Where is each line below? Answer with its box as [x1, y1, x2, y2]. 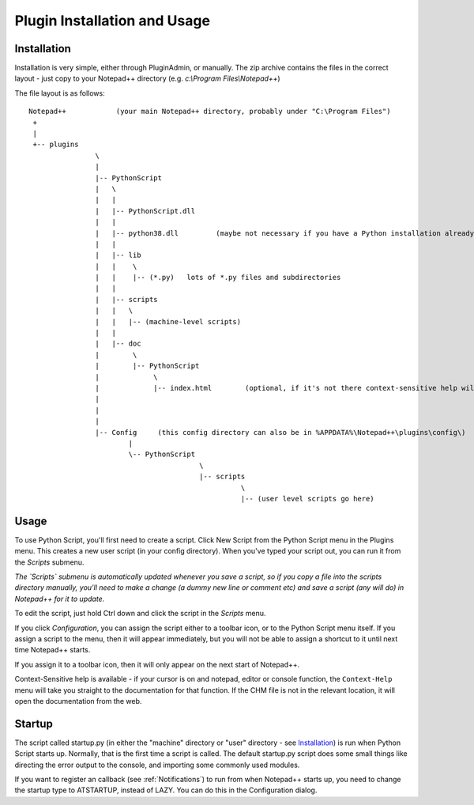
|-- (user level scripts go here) [240, 494, 374, 503]
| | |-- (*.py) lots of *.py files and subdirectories [95, 273, 341, 282]
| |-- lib [95, 251, 141, 260]
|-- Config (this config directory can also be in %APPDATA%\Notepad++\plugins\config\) [95, 428, 466, 437]
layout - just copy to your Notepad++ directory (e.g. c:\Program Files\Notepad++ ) [14, 74, 280, 83]
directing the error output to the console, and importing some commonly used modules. [14, 760, 300, 769]
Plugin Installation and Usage [14, 12, 211, 29]
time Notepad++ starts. [14, 645, 91, 655]
